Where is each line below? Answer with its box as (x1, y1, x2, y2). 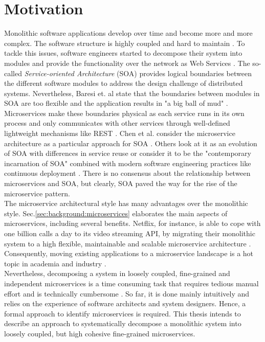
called (4, 67, 22, 78)
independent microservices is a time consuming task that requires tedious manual (4, 278, 259, 288)
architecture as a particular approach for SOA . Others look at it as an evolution (4, 138, 257, 148)
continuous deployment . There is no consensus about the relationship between (4, 168, 251, 178)
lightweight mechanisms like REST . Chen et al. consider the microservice (4, 128, 235, 139)
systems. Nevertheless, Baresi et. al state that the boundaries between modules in (4, 87, 260, 98)
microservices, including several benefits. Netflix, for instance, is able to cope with (4, 218, 261, 229)
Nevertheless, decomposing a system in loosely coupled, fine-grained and (4, 268, 230, 279)
